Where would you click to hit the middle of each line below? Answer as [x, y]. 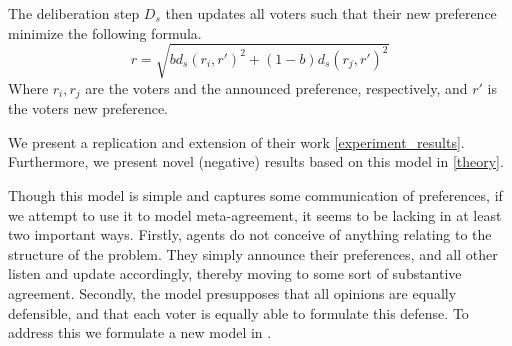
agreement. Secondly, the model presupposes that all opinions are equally [232, 292]
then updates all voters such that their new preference [331, 13]
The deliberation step [74, 13]
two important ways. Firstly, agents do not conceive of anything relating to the [250, 234]
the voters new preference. [88, 108]
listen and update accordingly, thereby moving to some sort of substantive [235, 273]
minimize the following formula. [105, 32]
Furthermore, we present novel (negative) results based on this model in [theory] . [256, 161]
